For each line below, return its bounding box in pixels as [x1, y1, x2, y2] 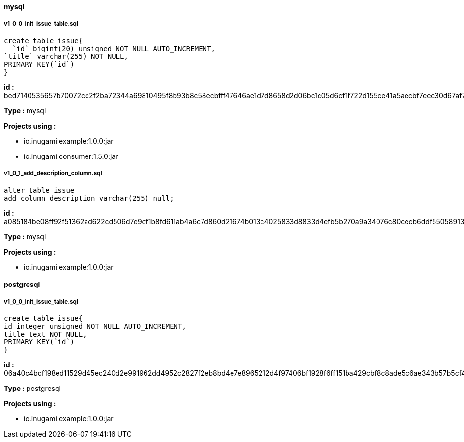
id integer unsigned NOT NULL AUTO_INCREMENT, [4, 322, 186, 330]
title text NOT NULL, [4, 330, 87, 338]
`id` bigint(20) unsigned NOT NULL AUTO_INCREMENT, [12, 44, 215, 52]
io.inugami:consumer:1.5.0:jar [24, 152, 118, 160]
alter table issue [4, 186, 75, 194]
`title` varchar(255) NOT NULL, [4, 52, 128, 60]
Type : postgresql [4, 384, 61, 392]
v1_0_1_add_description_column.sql [4, 170, 102, 177]
